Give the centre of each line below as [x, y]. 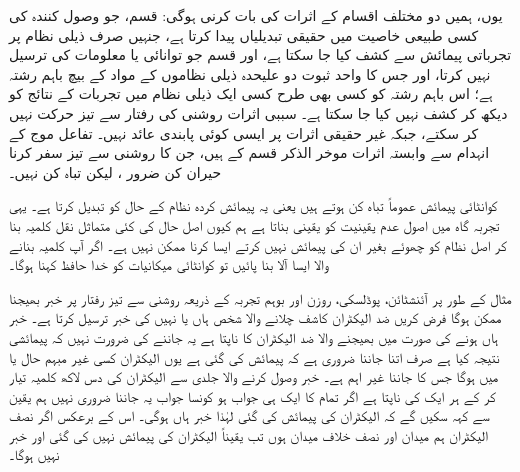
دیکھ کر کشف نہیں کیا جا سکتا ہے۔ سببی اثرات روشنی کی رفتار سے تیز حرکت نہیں [258, 112]
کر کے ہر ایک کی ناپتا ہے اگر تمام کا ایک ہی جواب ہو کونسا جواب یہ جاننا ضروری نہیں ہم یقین [252, 395]
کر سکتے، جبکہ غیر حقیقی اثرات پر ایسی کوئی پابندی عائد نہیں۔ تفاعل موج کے [244, 132]
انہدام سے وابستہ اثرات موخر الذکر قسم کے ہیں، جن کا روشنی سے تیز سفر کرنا [249, 152]
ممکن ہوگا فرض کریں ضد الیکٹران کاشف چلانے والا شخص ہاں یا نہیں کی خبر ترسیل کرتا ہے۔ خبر [255, 317]
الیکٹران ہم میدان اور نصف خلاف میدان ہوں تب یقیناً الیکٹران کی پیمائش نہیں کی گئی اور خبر [249, 434]
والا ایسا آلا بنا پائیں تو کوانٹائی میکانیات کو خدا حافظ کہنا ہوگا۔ [169, 264]
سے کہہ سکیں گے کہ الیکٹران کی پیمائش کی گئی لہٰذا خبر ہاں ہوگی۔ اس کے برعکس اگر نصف [249, 415]
